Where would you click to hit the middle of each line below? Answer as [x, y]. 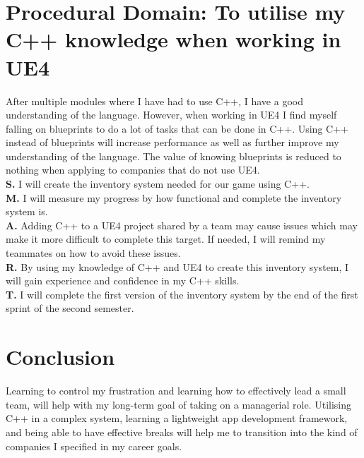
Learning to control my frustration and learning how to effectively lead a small [176, 391]
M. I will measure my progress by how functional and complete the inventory [174, 197]
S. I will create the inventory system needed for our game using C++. [158, 184]
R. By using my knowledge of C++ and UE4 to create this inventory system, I [177, 266]
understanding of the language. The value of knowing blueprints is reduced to [174, 156]
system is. [27, 211]
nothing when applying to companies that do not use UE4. [133, 170]
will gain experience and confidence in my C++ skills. [123, 281]
